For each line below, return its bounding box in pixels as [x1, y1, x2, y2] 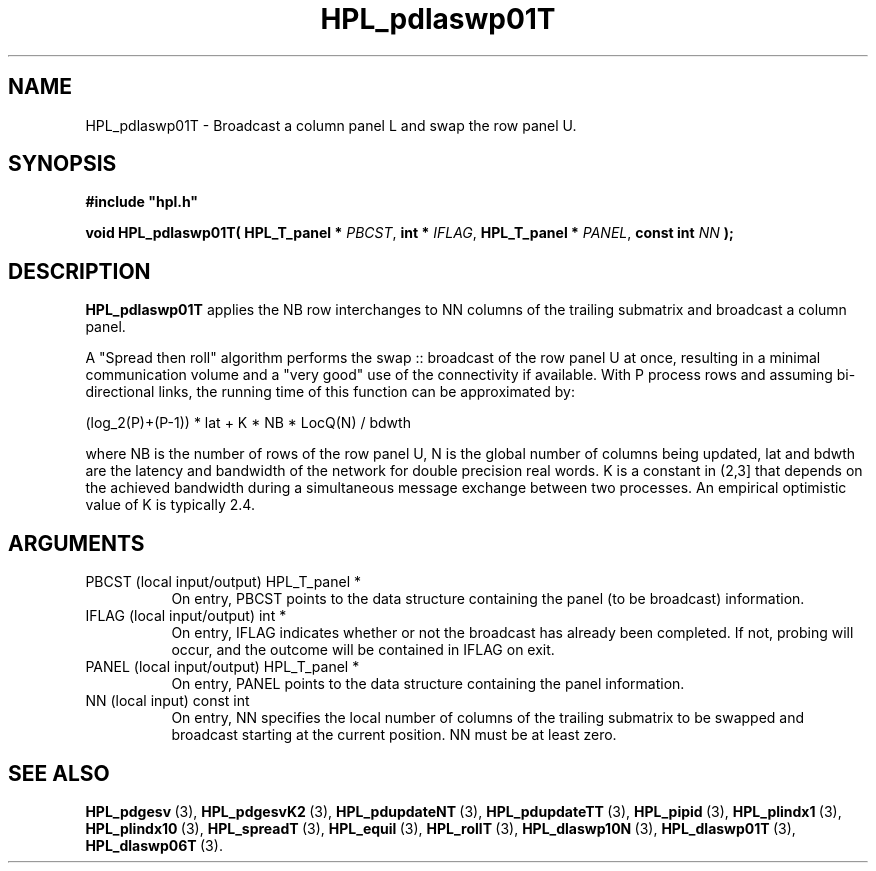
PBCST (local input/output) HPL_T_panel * [85, 573, 361, 591]
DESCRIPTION [8, 258, 151, 284]
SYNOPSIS [8, 151, 117, 177]
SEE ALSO [8, 760, 110, 786]
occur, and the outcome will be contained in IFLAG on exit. [171, 641, 555, 659]
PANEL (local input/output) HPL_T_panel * [85, 658, 360, 676]
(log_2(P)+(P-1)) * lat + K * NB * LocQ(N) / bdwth [85, 414, 411, 432]
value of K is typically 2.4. [85, 496, 255, 514]
